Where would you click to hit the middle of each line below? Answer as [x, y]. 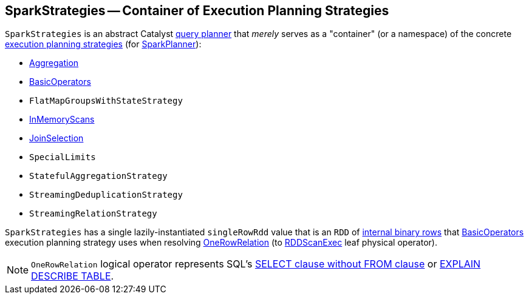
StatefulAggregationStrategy [98, 176]
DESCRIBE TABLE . [73, 276]
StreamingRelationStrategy [93, 214]
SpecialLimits [63, 157]
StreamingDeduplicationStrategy [106, 195]
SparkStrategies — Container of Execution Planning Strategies [197, 11]
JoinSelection [56, 138]
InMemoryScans [62, 119]
